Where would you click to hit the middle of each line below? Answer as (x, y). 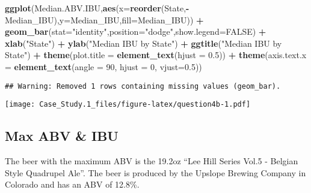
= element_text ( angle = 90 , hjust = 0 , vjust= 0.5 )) (103, 66)
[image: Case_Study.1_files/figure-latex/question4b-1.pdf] (128, 105)
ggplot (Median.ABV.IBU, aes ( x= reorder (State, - (97, 8)
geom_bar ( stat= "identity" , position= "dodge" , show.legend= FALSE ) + (136, 31)
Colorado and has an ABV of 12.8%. (72, 184)
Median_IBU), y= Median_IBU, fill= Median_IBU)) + (104, 19)
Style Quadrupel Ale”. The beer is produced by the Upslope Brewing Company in (155, 172)
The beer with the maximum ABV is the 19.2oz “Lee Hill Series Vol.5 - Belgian (152, 161)
